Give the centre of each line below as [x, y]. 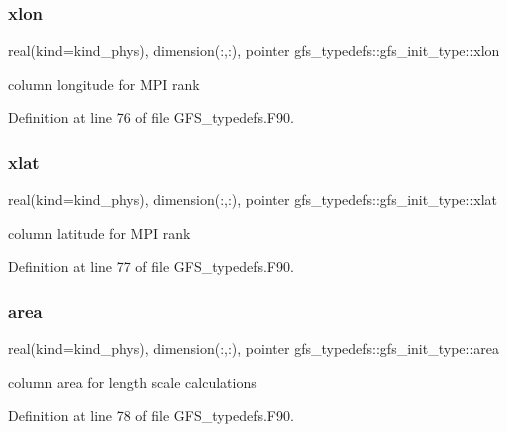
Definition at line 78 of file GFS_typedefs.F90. [151, 415]
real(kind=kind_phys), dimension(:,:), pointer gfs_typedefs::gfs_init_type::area [254, 348]
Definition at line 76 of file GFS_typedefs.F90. [151, 117]
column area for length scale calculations [132, 381]
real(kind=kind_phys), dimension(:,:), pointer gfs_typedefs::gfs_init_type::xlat [253, 199]
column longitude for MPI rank [104, 83]
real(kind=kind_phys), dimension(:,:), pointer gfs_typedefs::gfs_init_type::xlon [254, 50]
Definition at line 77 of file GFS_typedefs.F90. [151, 266]
